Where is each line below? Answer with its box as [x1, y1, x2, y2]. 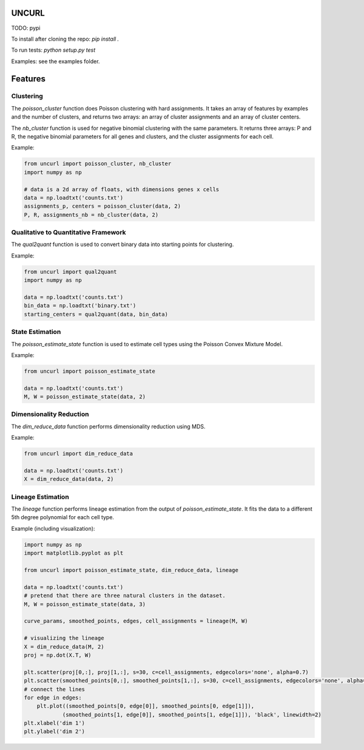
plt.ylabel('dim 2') [24, 728, 85, 735]
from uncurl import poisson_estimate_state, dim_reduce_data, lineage [24, 567, 239, 574]
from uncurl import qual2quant [24, 268, 118, 275]
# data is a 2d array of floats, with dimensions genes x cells [24, 186, 220, 193]
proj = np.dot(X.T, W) [24, 652, 92, 658]
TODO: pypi [11, 24, 41, 32]
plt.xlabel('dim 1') [24, 720, 85, 727]
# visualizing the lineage [24, 635, 104, 642]
